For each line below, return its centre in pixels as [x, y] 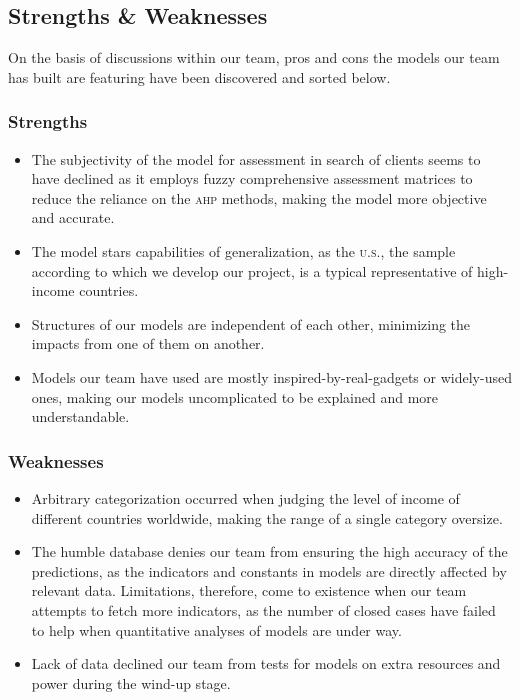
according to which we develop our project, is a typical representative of [252, 270]
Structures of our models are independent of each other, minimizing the [251, 323]
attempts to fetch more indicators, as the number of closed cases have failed [263, 609]
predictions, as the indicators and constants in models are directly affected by [269, 570]
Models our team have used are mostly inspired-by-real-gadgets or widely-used [271, 376]
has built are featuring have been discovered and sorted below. [199, 76]
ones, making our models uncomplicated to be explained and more [235, 396]
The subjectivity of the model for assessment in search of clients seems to [256, 158]
